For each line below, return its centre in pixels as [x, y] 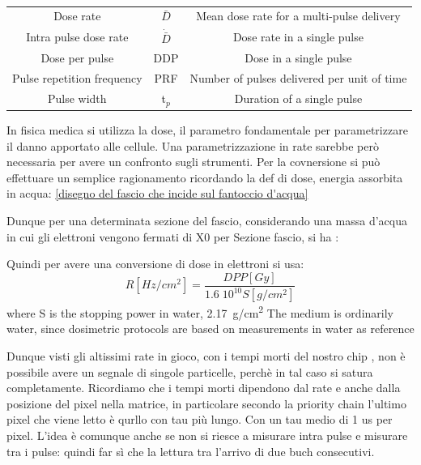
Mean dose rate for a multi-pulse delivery [298, 16]
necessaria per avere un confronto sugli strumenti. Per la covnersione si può [193, 162]
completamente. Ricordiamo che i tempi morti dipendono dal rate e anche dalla [204, 388]
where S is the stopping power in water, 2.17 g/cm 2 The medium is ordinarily [200, 311]
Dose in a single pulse [298, 58]
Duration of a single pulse [298, 98]
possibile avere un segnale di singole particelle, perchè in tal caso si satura [190, 371]
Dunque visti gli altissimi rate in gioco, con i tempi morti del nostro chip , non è [206, 356]
